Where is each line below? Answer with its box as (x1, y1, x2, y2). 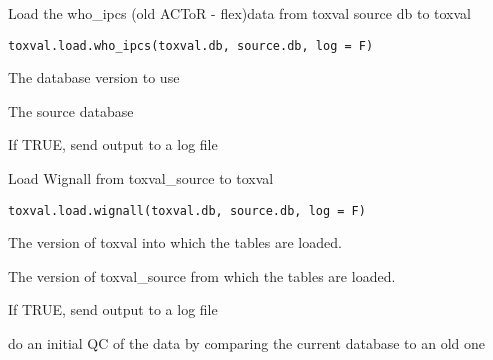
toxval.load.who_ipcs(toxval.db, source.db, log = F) (8, 38, 374, 53)
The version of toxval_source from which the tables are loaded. (8, 265, 396, 286)
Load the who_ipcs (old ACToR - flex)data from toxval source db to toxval (8, 3, 471, 23)
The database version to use (8, 67, 180, 88)
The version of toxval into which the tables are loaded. (8, 232, 342, 253)
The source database (8, 100, 134, 121)
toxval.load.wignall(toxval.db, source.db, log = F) (8, 203, 366, 218)
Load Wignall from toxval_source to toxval (8, 168, 274, 189)
